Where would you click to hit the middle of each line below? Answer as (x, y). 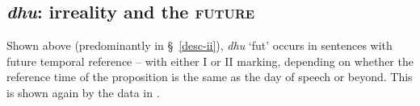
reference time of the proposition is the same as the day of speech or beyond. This (210, 77)
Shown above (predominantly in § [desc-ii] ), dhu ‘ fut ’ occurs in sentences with (199, 45)
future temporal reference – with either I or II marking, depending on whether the (210, 61)
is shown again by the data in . (83, 92)
